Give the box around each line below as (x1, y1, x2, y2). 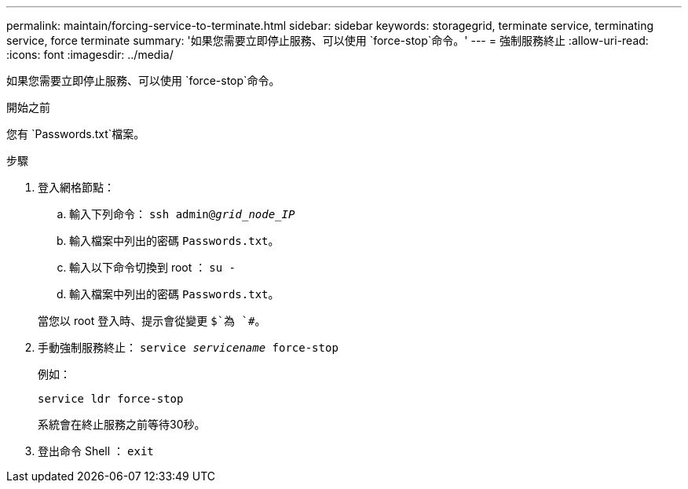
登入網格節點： (38, 181, 115, 194)
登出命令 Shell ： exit (38, 444, 154, 458)
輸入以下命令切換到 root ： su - (69, 261, 236, 274)
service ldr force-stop (38, 392, 184, 405)
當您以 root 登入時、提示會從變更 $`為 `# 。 (38, 314, 266, 327)
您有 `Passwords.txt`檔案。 (6, 127, 145, 140)
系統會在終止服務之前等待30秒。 (38, 418, 206, 431)
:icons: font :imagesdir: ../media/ (6, 48, 174, 61)
